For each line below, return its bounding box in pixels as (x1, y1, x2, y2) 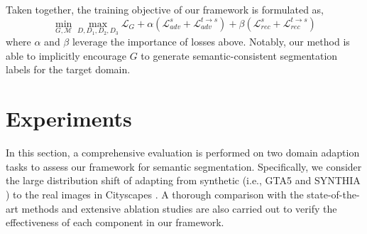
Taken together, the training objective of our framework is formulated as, (6, 2, 324, 16)
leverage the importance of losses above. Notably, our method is (72, 34, 350, 49)
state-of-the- (307, 186, 360, 201)
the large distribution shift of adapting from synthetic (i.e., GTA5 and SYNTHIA (6, 173, 361, 188)
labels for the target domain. (6, 62, 131, 77)
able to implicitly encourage (6, 48, 126, 63)
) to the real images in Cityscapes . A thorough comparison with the (6, 186, 304, 201)
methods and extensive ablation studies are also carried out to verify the (21, 201, 337, 216)
